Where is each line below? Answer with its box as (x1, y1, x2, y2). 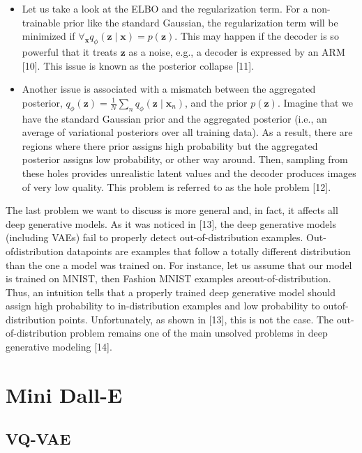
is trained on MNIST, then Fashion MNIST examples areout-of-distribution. (6, 271, 331, 286)
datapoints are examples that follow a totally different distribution (66, 243, 351, 258)
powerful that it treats (22, 44, 118, 59)
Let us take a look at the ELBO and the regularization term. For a (22, 1, 308, 15)
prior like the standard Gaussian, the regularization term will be (63, 15, 338, 29)
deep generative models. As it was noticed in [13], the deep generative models (6, 216, 336, 231)
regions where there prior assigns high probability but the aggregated (22, 138, 318, 153)
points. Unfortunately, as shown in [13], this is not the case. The (59, 312, 334, 326)
